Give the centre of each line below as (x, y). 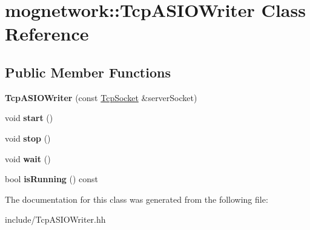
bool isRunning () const (52, 179)
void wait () (28, 158)
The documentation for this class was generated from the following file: (137, 199)
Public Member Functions (88, 72)
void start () (29, 118)
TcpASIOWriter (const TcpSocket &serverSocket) (101, 97)
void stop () (28, 138)
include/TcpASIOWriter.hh (55, 219)
